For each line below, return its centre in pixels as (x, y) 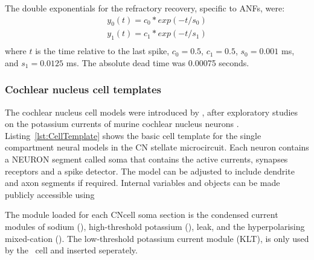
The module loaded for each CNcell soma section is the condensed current (142, 215)
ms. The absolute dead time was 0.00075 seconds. (158, 62)
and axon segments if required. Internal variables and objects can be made (143, 183)
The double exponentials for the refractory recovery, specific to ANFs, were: (145, 8)
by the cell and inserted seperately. (71, 250)
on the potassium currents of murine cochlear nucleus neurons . (122, 124)
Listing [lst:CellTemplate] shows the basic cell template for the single (133, 135)
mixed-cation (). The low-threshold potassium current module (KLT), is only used (157, 238)
